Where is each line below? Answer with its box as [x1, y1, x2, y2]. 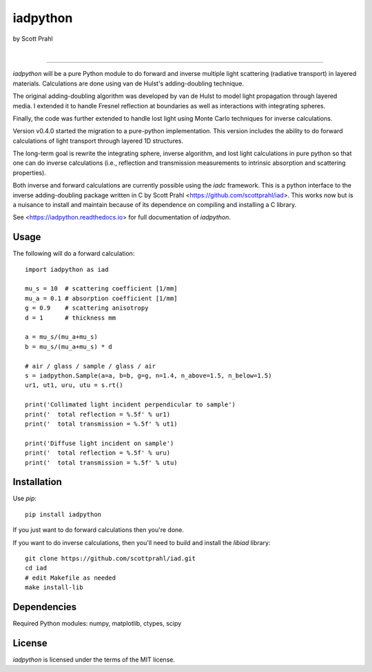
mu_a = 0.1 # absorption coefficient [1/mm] [25, 294, 178, 302]
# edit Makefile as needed [25, 573, 116, 582]
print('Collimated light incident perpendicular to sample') [25, 401, 236, 408]
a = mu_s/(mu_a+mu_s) [25, 333, 98, 341]
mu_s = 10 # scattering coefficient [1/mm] [25, 285, 178, 293]
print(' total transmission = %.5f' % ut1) [25, 419, 178, 428]
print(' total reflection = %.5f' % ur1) [25, 411, 171, 418]
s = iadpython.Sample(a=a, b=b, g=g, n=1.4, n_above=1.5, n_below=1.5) [25, 372, 272, 379]
